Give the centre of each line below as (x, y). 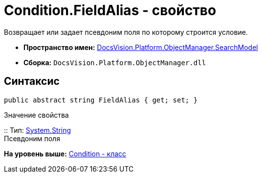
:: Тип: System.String (38, 130)
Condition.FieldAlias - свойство (110, 10)
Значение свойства (36, 115)
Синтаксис (32, 81)
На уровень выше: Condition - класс (65, 153)
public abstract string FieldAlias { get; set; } (101, 100)
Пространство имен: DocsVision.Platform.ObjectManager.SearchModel (141, 47)
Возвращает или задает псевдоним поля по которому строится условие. (126, 32)
